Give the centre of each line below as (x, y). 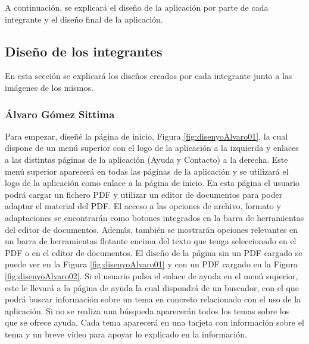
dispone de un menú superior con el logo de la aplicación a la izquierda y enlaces (152, 148)
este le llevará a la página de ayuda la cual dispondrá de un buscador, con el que (152, 287)
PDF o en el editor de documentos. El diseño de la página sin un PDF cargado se (154, 252)
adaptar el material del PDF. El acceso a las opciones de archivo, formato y (143, 206)
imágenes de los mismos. (49, 87)
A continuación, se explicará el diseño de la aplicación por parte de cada (137, 7)
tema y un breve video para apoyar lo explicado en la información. (126, 334)
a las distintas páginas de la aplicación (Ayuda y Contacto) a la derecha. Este (146, 159)
